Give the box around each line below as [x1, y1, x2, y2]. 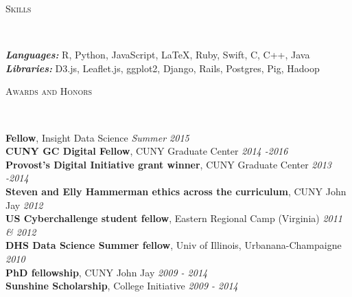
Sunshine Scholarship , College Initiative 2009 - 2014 [5, 278, 238, 293]
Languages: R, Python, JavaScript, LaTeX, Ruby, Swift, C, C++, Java [5, 47, 310, 62]
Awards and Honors [5, 84, 93, 98]
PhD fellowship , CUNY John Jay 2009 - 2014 [5, 265, 208, 279]
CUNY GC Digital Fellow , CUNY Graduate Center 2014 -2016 [5, 144, 288, 158]
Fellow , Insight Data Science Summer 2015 [5, 130, 189, 144]
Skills [5, 1, 32, 15]
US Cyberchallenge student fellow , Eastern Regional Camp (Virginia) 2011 [5, 211, 343, 225]
